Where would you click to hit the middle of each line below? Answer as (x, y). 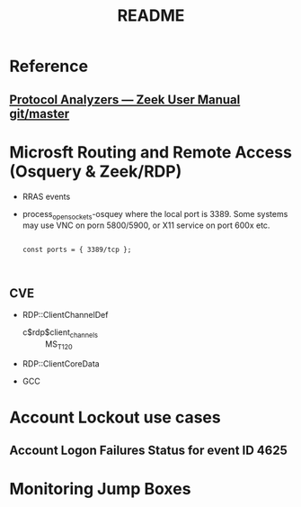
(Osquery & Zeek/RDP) (96, 171)
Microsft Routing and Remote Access (150, 152)
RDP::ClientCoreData (61, 363)
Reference (49, 66)
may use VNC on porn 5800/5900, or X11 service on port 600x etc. (146, 225)
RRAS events (46, 196)
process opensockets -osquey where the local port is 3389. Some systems (155, 215)
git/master (40, 113)
